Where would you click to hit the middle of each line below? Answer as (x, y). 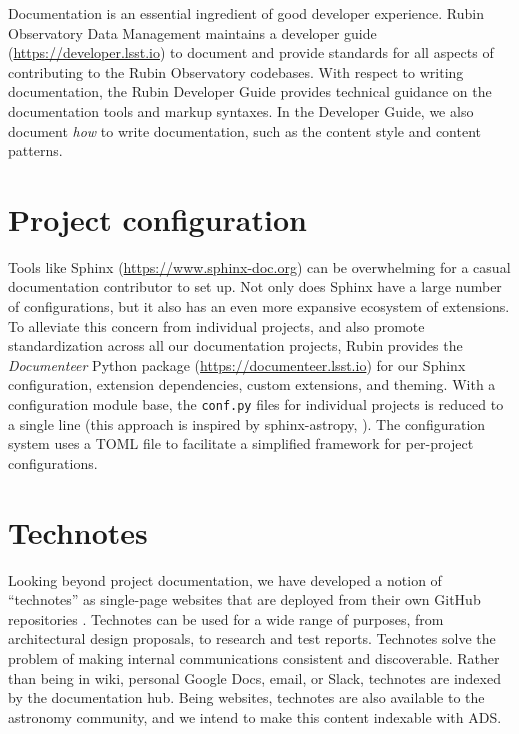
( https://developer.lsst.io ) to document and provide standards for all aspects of (251, 52)
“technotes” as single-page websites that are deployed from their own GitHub (244, 599)
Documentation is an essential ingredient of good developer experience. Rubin (246, 13)
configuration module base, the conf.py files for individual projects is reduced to (256, 404)
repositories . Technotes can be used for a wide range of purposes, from (226, 618)
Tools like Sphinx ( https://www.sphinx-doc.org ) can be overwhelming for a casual (259, 266)
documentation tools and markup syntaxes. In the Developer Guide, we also (241, 110)
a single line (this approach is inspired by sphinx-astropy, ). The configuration (247, 423)
